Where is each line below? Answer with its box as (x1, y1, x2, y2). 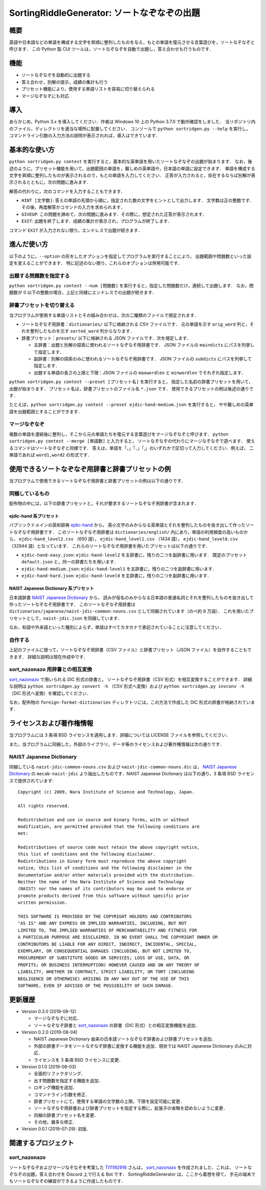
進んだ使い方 (9, 240, 48, 249)
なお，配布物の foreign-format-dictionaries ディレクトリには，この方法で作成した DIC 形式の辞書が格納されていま (9, 699, 256, 705)
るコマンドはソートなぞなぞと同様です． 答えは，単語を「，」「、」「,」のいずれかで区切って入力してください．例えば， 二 (9, 445, 254, 451)
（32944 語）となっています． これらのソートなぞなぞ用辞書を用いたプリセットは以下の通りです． (9, 543, 210, 549)
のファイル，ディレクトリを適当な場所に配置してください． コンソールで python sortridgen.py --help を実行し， (9, 126, 251, 131)
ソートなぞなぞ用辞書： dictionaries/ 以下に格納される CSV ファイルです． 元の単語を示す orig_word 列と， (21, 321, 250, 327)
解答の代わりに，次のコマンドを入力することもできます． (9, 188, 126, 194)
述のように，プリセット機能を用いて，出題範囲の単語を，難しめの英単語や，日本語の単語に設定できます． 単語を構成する (9, 166, 256, 171)
